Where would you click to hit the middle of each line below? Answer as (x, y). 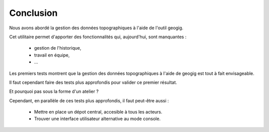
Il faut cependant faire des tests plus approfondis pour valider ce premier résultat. (93, 82)
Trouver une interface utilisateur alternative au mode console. (97, 119)
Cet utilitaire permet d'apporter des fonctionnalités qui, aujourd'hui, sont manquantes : (98, 37)
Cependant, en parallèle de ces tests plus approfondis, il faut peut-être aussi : (89, 100)
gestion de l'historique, (58, 48)
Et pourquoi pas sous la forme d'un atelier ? (54, 91)
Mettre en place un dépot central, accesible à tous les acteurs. (98, 112)
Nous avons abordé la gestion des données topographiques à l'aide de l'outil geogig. (96, 28)
